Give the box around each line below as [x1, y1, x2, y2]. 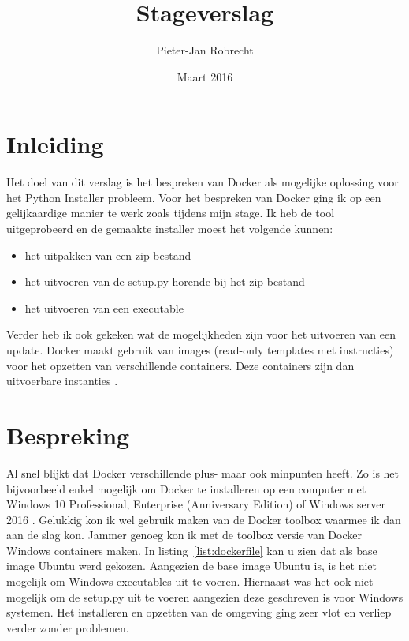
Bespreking [6, 418, 130, 451]
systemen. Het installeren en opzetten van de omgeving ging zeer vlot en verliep [6, 604, 392, 620]
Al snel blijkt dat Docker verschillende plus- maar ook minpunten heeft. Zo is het [6, 464, 400, 481]
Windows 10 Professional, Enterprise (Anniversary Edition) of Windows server [6, 496, 385, 512]
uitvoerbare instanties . [6, 373, 118, 389]
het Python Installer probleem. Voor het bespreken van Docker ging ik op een [6, 189, 381, 205]
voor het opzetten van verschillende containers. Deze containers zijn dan [6, 357, 355, 373]
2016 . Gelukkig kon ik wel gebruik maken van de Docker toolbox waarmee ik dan [6, 511, 401, 527]
